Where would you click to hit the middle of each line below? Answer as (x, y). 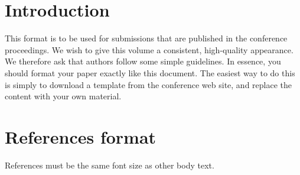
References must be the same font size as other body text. (110, 165)
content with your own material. (63, 96)
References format (81, 136)
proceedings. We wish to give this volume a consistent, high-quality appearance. (149, 49)
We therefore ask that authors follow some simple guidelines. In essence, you (143, 61)
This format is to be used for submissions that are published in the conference (146, 38)
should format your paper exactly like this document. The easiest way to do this (150, 72)
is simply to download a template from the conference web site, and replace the (149, 84)
